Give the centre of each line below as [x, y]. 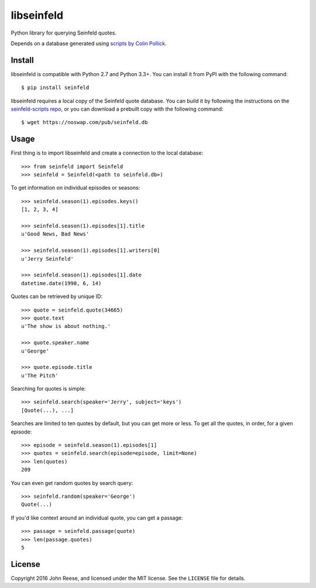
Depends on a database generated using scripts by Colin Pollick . [89, 43]
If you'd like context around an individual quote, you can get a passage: [97, 518]
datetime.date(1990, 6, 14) [61, 283]
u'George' [35, 351]
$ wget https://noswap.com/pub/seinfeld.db [85, 122]
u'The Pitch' [40, 375]
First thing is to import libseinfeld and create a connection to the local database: [107, 153]
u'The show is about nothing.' [66, 326]
